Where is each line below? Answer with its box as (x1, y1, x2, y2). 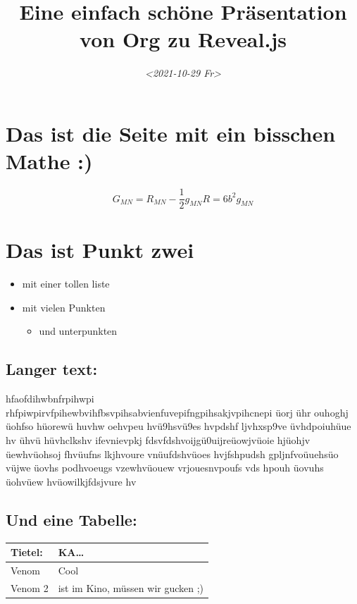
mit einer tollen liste (22, 276, 110, 291)
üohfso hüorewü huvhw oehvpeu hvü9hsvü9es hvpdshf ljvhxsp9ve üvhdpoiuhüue (6, 419, 351, 433)
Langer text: (6, 358, 98, 380)
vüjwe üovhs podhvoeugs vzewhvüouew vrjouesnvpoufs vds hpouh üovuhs (6, 460, 324, 475)
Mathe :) (6, 147, 93, 175)
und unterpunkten (39, 323, 118, 338)
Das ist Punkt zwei (6, 235, 194, 264)
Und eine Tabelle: (6, 508, 137, 530)
